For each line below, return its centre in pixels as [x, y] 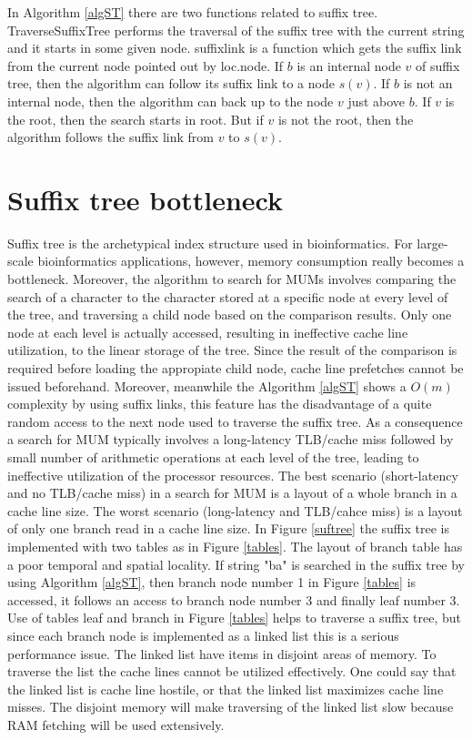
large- [432, 243]
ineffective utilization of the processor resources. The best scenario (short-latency [233, 475]
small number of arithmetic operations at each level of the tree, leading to [213, 457]
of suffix [438, 65]
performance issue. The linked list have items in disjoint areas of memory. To [222, 653]
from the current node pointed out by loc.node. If [146, 65]
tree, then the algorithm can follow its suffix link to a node [171, 83]
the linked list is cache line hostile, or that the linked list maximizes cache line [226, 689]
